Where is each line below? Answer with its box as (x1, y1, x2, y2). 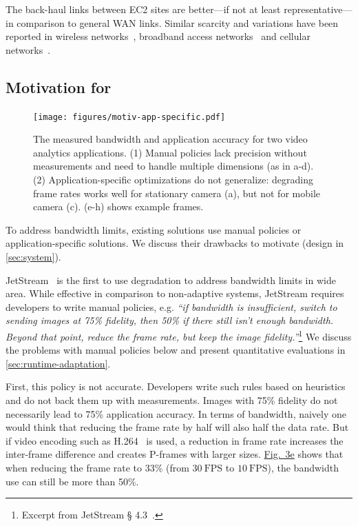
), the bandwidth (267, 460, 339, 474)
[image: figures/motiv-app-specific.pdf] (33, 112, 226, 122)
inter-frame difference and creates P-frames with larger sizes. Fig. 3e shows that (6, 447, 344, 461)
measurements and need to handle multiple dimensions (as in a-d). (33, 159, 314, 173)
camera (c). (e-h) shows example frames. (33, 199, 204, 214)
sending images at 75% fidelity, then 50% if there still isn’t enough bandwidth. (6, 313, 334, 327)
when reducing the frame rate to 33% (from (6, 460, 189, 474)
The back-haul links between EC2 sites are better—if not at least (6, 2, 281, 16)
